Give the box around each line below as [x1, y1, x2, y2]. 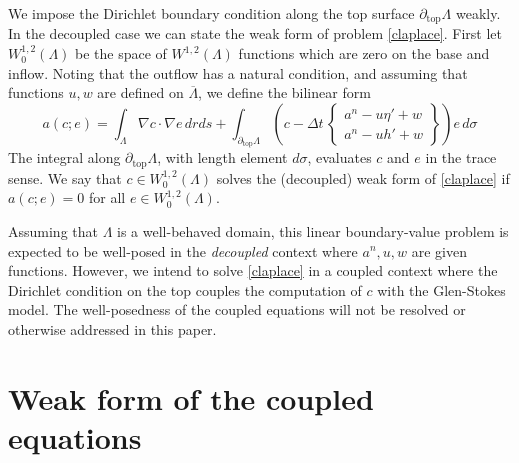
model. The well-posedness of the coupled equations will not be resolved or [8, 299, 466, 320]
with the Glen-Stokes [377, 279, 506, 300]
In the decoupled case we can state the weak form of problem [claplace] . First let [8, 23, 502, 44]
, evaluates [307, 147, 372, 168]
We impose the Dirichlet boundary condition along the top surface [8, 3, 415, 23]
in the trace [425, 147, 497, 168]
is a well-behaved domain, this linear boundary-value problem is [117, 220, 509, 241]
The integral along [8, 147, 121, 168]
